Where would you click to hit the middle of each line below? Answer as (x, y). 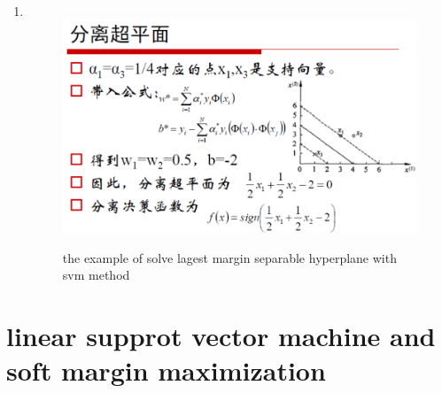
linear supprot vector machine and (221, 335)
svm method (96, 275)
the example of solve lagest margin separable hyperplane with (229, 257)
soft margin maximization (166, 370)
